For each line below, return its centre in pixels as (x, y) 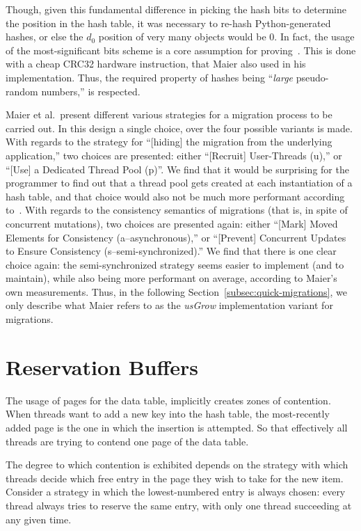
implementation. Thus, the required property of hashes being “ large (150, 77)
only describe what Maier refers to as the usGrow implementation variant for (169, 305)
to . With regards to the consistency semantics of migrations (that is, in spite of (177, 210)
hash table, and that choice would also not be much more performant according (175, 196)
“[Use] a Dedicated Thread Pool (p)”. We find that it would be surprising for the (177, 169)
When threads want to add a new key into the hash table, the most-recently (168, 414)
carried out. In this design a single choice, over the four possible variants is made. (179, 128)
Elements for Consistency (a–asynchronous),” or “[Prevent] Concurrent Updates (176, 237)
